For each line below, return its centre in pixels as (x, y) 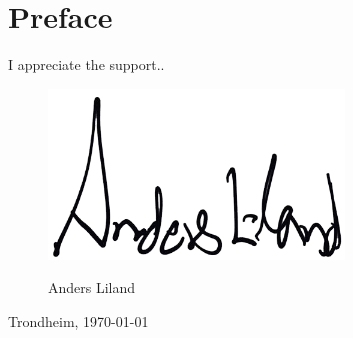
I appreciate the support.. (86, 64)
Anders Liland (92, 287)
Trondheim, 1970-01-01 (78, 320)
